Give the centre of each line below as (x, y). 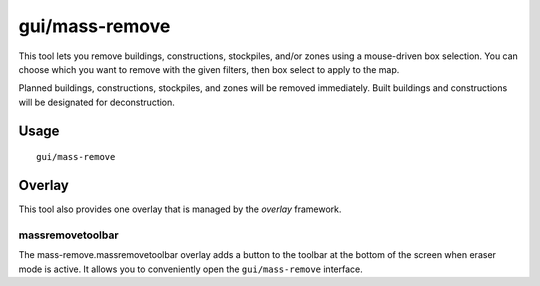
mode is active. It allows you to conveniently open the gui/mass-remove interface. (191, 269)
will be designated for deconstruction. (96, 102)
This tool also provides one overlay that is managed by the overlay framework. (180, 209)
